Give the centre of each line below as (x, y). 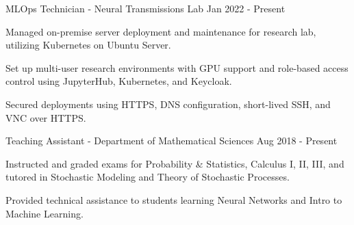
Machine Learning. (45, 213)
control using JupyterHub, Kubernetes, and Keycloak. (119, 81)
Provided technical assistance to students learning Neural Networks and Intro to (174, 199)
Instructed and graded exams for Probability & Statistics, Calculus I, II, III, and (175, 163)
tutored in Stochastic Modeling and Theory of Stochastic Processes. (148, 177)
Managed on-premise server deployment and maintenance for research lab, (161, 31)
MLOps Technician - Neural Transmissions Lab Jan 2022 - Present (146, 8)
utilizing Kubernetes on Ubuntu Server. (88, 45)
